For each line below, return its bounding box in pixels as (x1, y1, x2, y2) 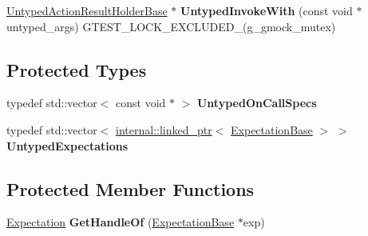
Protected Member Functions (6, 176, 255, 201)
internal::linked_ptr (116, 121, 212, 138)
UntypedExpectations (6, 137, 129, 154)
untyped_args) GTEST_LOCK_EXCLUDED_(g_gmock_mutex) (6, 18, 336, 34)
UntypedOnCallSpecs (196, 94, 317, 111)
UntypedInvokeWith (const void (180, 2, 353, 18)
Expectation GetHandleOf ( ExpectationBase (6, 214, 235, 230)
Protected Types (6, 57, 147, 82)
